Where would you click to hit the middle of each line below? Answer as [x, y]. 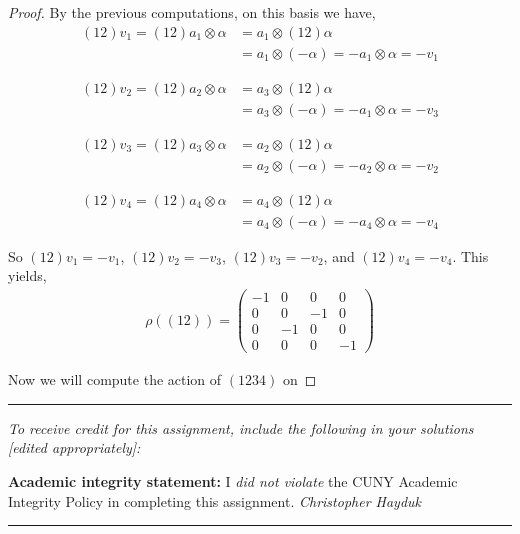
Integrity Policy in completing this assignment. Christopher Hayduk [215, 500]
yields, [27, 275]
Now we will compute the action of [115, 379]
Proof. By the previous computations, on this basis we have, [192, 12]
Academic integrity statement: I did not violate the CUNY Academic [233, 481]
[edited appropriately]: [74, 447]
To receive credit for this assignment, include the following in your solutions [241, 427]
